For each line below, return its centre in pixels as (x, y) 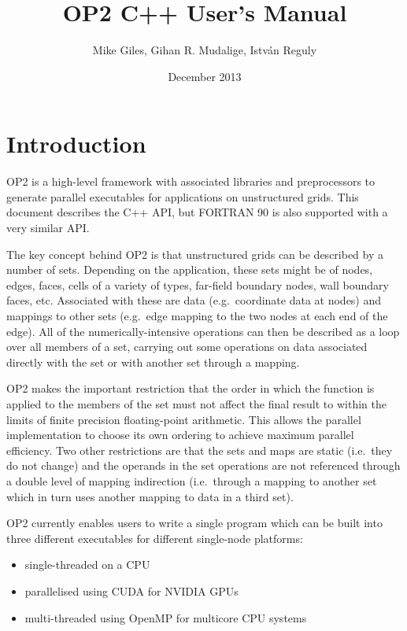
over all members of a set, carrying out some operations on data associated (187, 347)
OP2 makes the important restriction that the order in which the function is (191, 388)
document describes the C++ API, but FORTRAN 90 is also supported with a (197, 212)
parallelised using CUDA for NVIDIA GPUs (131, 590)
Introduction (76, 144)
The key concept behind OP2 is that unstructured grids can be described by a (195, 254)
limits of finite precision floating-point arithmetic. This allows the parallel (184, 419)
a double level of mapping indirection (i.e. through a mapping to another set (192, 480)
